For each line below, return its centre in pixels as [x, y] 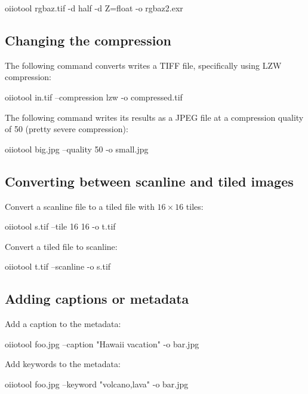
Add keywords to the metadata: [63, 364]
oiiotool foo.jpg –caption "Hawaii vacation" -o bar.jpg [102, 343]
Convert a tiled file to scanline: [61, 246]
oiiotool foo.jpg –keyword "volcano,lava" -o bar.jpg [97, 384]
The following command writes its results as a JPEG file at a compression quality [154, 117]
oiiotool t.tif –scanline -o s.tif [58, 266]
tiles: [195, 206]
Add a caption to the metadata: [63, 324]
